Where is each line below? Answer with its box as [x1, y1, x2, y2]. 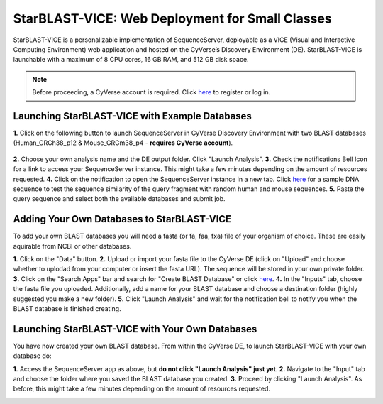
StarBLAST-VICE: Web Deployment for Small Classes [13, 11, 333, 26]
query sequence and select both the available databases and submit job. [13, 195, 226, 203]
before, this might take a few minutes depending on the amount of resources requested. [13, 384, 271, 393]
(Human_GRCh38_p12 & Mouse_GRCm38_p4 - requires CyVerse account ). [13, 138, 233, 147]
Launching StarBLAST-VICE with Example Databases [13, 110, 252, 122]
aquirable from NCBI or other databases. [13, 241, 132, 250]
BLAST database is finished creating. [13, 305, 121, 312]
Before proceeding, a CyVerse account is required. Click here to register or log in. [32, 88, 271, 97]
